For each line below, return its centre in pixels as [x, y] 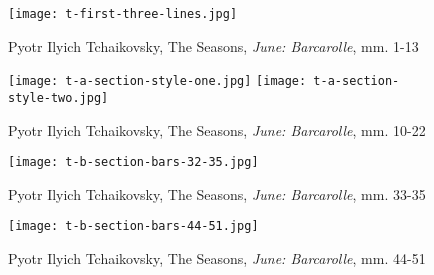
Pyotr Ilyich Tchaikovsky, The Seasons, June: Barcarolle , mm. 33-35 [217, 193]
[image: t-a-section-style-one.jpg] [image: [157, 81]
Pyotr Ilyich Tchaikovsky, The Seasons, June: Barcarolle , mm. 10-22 [217, 129]
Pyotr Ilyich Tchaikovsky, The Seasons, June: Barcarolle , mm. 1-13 [213, 45]
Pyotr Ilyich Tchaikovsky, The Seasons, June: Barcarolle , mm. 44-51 [217, 258]
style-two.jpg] [58, 97]
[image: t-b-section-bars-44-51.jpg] [133, 226]
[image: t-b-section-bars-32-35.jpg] [133, 162]
